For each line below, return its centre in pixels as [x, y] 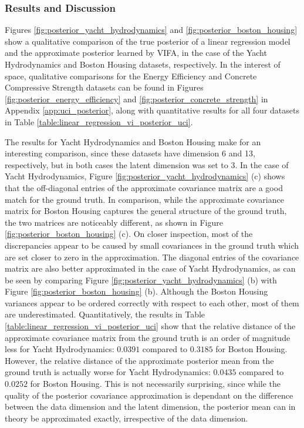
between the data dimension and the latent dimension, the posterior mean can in [150, 407]
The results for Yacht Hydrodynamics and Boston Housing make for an [133, 141]
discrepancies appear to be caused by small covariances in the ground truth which [152, 245]
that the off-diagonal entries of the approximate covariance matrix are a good [144, 187]
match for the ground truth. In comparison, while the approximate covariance [144, 199]
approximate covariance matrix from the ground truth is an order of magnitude [148, 337]
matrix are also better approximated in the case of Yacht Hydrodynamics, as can [150, 268]
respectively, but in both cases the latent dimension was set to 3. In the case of [147, 164]
